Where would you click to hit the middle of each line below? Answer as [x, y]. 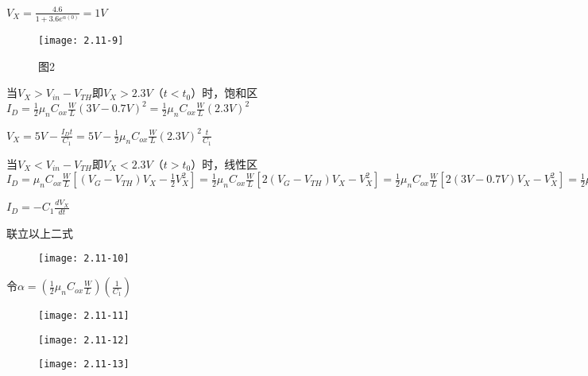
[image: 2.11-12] [84, 340]
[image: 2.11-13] [84, 364]
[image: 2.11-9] [81, 40]
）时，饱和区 [224, 93]
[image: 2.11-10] [84, 259]
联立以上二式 [40, 233]
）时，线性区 [224, 163]
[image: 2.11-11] [84, 316]
